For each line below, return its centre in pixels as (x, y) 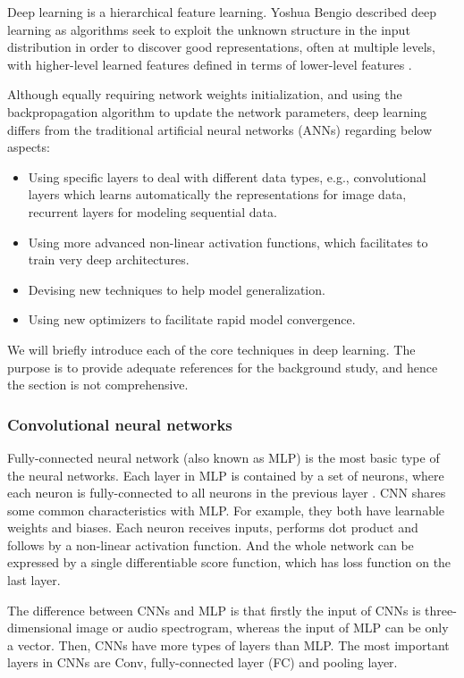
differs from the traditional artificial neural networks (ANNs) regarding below (220, 129)
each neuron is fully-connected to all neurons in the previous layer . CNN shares (227, 493)
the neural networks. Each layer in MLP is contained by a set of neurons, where (226, 475)
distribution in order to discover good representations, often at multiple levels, (221, 47)
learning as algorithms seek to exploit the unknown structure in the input (209, 29)
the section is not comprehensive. (98, 385)
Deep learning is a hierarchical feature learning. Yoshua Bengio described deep (222, 12)
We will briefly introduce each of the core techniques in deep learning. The (211, 349)
